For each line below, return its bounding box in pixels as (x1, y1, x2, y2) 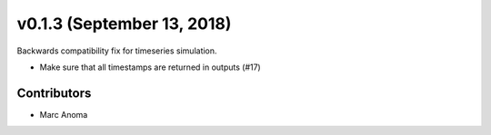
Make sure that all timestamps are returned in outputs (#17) (39, 62, 261, 72)
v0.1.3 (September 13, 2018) (16, 14, 232, 34)
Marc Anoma (39, 109, 88, 120)
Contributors (16, 85, 92, 101)
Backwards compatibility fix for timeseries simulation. (16, 45, 217, 56)
